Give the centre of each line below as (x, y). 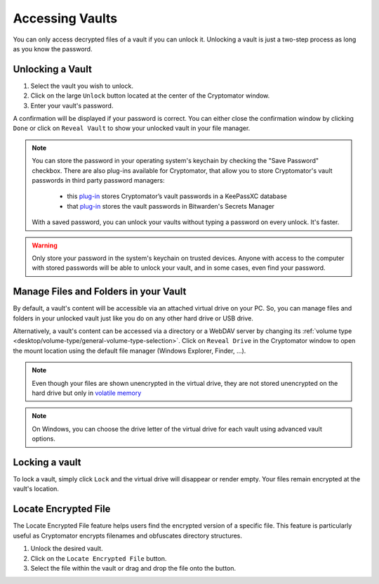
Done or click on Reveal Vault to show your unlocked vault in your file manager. (132, 128)
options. (44, 439)
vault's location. (36, 489)
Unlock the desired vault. (67, 549)
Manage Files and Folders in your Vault (100, 292)
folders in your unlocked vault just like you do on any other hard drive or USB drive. (133, 318)
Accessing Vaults (65, 18)
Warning (45, 245)
